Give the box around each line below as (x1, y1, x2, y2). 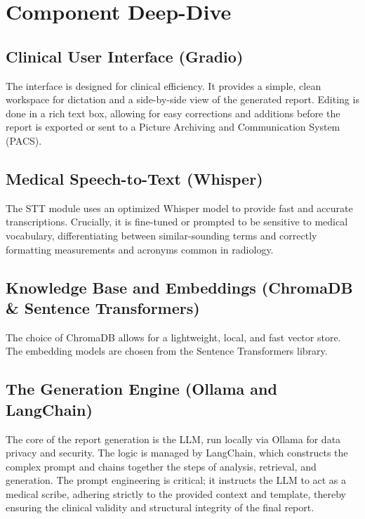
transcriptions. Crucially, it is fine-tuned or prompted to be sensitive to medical (6, 214, 348, 229)
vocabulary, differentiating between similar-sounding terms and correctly (6, 228, 317, 242)
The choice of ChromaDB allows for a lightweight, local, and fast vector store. (6, 329, 341, 344)
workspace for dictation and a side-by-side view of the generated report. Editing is (6, 92, 359, 107)
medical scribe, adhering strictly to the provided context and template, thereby (6, 486, 346, 501)
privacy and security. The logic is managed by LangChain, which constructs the (6, 445, 348, 460)
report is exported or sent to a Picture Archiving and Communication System (6, 119, 340, 134)
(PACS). (6, 133, 42, 147)
